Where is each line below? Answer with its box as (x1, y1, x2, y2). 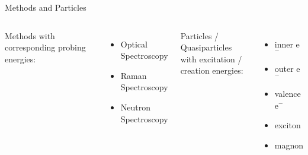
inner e (274, 37, 300, 50)
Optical (120, 37, 147, 50)
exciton (274, 119, 301, 131)
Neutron (120, 100, 150, 113)
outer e (274, 62, 300, 75)
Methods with (5, 29, 55, 42)
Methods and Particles (5, 1, 86, 13)
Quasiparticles (180, 41, 232, 53)
